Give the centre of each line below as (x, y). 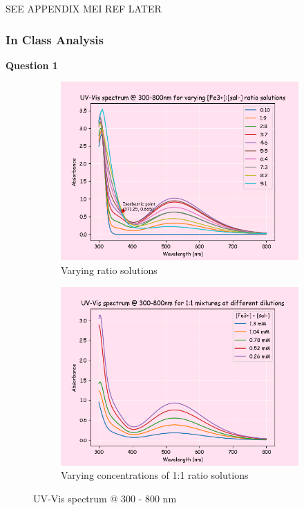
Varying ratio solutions (109, 270)
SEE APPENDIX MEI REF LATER (84, 8)
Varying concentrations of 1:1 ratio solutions (155, 475)
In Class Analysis (55, 39)
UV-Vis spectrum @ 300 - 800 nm (105, 498)
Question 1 (32, 65)
